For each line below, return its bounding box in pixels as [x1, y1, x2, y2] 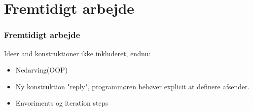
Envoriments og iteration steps [15, 98, 108, 108]
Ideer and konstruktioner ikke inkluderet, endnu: [4, 48, 151, 58]
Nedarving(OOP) [15, 65, 68, 75]
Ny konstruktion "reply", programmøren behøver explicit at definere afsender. [15, 81, 250, 91]
